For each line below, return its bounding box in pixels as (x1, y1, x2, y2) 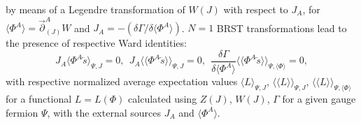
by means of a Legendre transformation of (6, 2, 185, 16)
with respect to (223, 2, 288, 16)
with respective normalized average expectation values (6, 74, 238, 89)
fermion (6, 105, 38, 119)
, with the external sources (47, 105, 161, 119)
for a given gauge (282, 91, 356, 106)
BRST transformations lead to (216, 20, 347, 35)
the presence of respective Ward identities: (6, 36, 187, 50)
